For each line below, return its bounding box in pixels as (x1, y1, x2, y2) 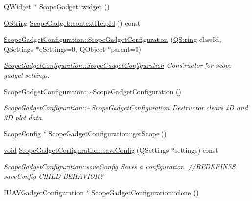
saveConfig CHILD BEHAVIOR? (4, 171, 103, 181)
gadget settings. (4, 69, 50, 80)
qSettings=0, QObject (39, 43, 105, 54)
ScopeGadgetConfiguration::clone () (92, 187, 199, 197)
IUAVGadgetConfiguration (4, 187, 84, 197)
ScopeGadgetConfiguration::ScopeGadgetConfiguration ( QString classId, (4, 34, 221, 44)
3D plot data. (4, 112, 44, 122)
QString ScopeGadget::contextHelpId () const (4, 18, 141, 28)
